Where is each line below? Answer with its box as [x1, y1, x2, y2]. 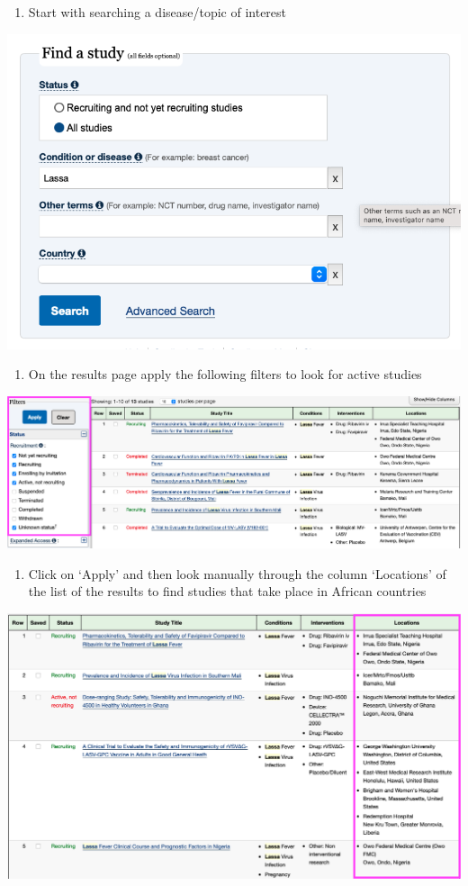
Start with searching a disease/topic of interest [28, 3, 287, 21]
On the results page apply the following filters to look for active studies [28, 365, 422, 384]
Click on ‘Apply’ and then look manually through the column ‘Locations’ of [28, 564, 446, 583]
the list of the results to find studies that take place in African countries [28, 582, 427, 601]
